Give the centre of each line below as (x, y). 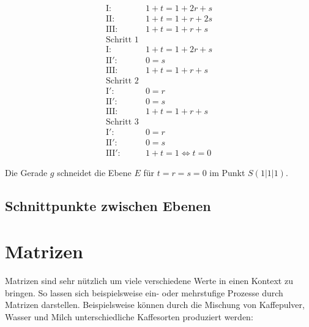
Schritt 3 (122, 122)
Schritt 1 (122, 40)
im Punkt (227, 173)
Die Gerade (26, 173)
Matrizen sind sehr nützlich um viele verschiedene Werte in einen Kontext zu (149, 280)
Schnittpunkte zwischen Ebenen (108, 206)
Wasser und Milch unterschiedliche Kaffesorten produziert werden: (129, 316)
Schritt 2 (122, 81)
